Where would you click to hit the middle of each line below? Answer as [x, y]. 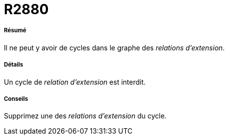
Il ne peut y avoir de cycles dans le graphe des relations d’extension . [114, 47]
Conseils [16, 99]
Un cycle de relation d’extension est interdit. [75, 82]
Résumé [15, 31]
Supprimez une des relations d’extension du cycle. [85, 116]
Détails [14, 65]
